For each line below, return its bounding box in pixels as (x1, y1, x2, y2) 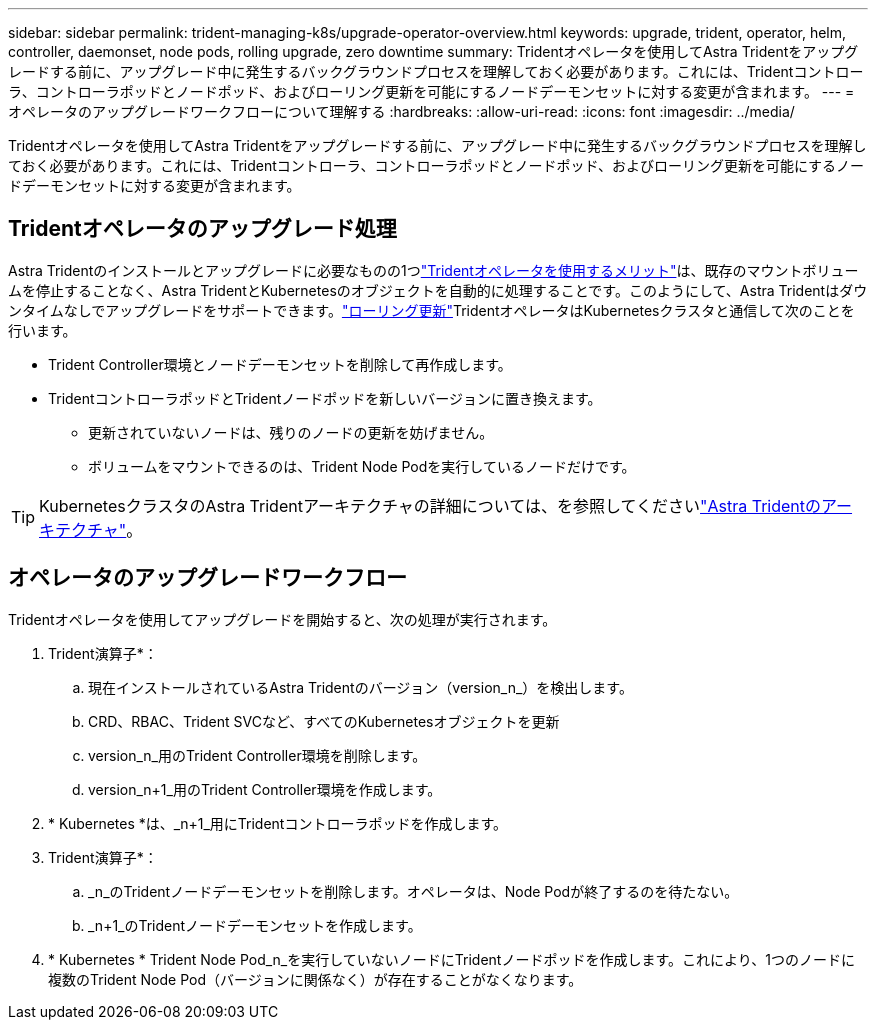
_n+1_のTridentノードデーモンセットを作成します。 (88, 916, 422, 934)
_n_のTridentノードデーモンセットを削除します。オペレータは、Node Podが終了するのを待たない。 (88, 882, 739, 900)
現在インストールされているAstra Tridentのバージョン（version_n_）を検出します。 (88, 678, 633, 696)
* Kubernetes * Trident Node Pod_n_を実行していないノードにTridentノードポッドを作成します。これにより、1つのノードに (48, 950, 855, 968)
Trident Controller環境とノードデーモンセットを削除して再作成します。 (48, 355, 512, 373)
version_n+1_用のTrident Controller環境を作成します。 (88, 780, 442, 798)
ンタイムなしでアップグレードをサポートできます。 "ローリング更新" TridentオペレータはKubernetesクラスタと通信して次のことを (8, 301, 855, 319)
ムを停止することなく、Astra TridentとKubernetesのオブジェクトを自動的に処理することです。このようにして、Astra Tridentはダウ (8, 281, 868, 299)
